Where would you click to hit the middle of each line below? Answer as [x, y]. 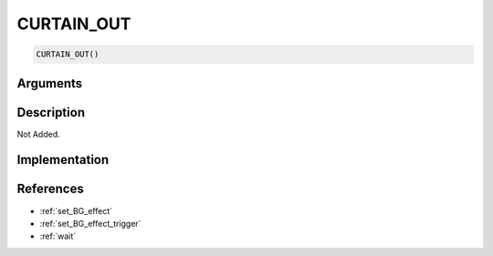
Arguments [50, 83]
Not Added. [39, 134]
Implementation [63, 160]
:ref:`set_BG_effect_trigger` [90, 223]
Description [51, 113]
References [50, 189]
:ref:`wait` [58, 236]
